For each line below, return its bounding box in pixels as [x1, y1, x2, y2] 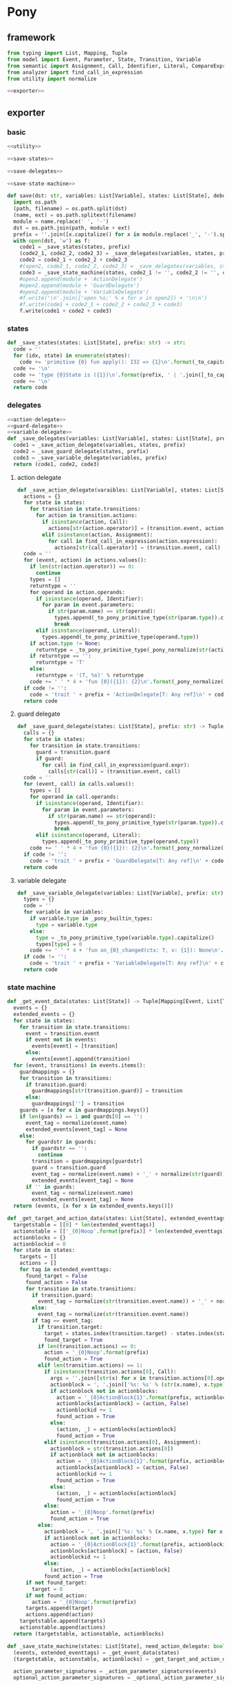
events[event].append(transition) [32, 1056, 131, 1063]
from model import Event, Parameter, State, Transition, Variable [7, 56, 201, 63]
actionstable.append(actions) [19, 1624, 107, 1631]
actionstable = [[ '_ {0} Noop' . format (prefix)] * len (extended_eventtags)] [13, 1228, 229, 1235]
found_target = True [43, 1336, 103, 1343]
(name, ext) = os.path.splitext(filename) [13, 212, 137, 219]
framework [7, 32, 56, 43]
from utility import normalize [7, 75, 97, 82]
